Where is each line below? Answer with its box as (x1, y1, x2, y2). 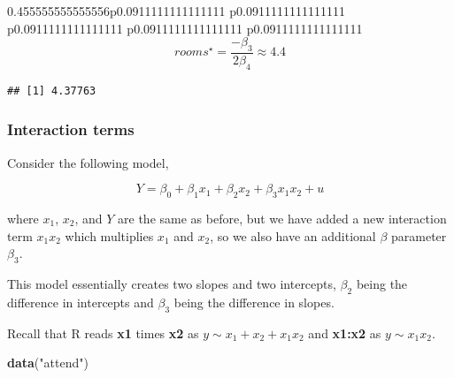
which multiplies (65, 226, 154, 245)
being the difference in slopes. (173, 292, 335, 311)
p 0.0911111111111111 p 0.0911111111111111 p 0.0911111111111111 (7, 19, 363, 37)
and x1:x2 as (308, 323, 381, 342)
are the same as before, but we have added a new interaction (118, 209, 447, 228)
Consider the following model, (7, 153, 169, 171)
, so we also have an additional (210, 226, 376, 245)
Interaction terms (7, 118, 135, 140)
